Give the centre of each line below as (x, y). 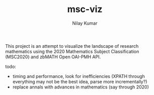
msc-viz (85, 9)
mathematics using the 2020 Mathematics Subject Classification (72, 51)
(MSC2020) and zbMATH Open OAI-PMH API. (53, 57)
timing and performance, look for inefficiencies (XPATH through (79, 76)
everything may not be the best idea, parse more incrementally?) (80, 81)
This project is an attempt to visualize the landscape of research (72, 46)
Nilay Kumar (85, 23)
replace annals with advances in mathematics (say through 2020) (81, 87)
